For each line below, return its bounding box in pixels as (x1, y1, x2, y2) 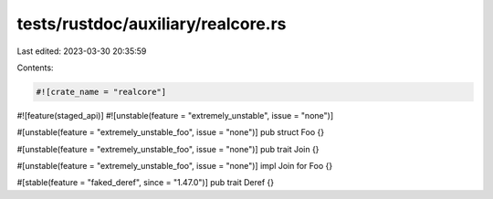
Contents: (16, 62, 54, 73)
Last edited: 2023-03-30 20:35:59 (16, 46, 147, 57)
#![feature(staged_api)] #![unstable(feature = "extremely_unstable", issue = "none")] (16, 110, 333, 120)
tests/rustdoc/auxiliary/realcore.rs (16, 14, 287, 34)
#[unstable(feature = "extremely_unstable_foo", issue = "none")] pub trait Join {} (16, 143, 320, 154)
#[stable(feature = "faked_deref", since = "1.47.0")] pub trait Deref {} (16, 177, 275, 188)
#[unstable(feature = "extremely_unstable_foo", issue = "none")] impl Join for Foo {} (16, 161, 333, 172)
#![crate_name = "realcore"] (36, 87, 167, 97)
